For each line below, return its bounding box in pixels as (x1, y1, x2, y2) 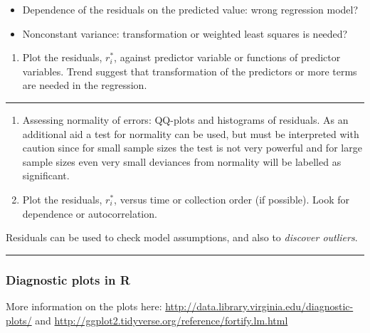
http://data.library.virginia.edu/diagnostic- (165, 298, 354, 313)
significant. (22, 168, 70, 183)
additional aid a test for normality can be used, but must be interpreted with (22, 126, 359, 141)
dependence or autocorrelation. (22, 206, 157, 221)
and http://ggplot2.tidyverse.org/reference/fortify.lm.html (35, 312, 288, 327)
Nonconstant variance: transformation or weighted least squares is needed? (22, 26, 348, 41)
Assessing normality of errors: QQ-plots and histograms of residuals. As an (22, 112, 349, 127)
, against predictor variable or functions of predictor (114, 50, 341, 65)
